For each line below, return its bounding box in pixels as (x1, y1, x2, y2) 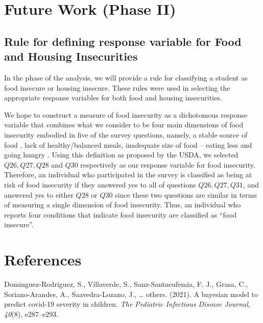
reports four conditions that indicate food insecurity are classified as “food (4, 209, 237, 220)
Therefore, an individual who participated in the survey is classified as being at (4, 169, 252, 180)
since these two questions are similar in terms (115, 189, 257, 200)
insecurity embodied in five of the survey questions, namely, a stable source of (4, 129, 248, 140)
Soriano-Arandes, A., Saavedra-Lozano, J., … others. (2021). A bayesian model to (4, 288, 258, 299)
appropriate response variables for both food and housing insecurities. (4, 92, 222, 103)
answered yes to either (4, 189, 74, 200)
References (4, 249, 82, 270)
